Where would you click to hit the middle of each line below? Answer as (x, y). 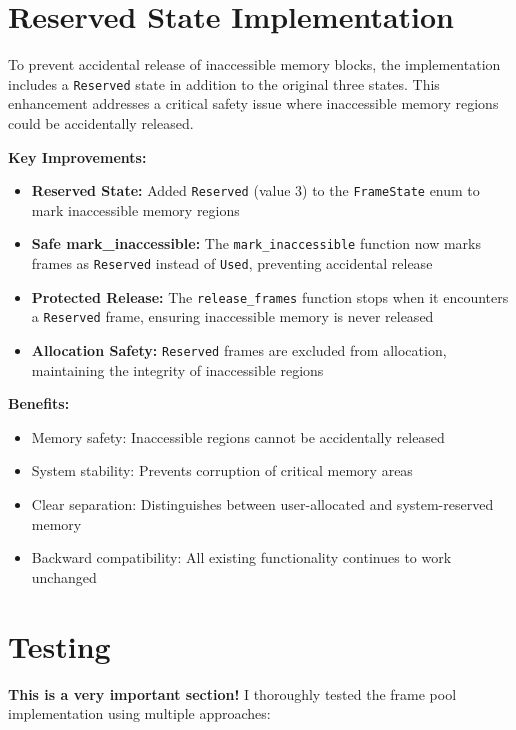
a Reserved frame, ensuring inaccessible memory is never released (232, 316)
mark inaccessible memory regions (135, 209)
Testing (59, 645)
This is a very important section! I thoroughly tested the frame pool (232, 693)
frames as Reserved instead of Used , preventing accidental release (232, 263)
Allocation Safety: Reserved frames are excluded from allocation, (239, 350)
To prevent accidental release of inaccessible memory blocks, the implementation (254, 64)
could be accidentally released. (101, 122)
